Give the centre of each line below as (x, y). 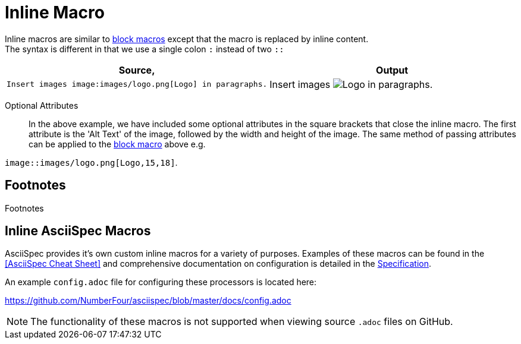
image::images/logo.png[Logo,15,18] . (91, 162)
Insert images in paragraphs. (351, 84)
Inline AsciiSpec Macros (78, 231)
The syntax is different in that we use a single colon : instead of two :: (145, 49)
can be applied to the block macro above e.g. (117, 144)
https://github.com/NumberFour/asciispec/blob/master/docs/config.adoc (148, 301)
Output (392, 70)
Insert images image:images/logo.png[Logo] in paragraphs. (137, 84)
